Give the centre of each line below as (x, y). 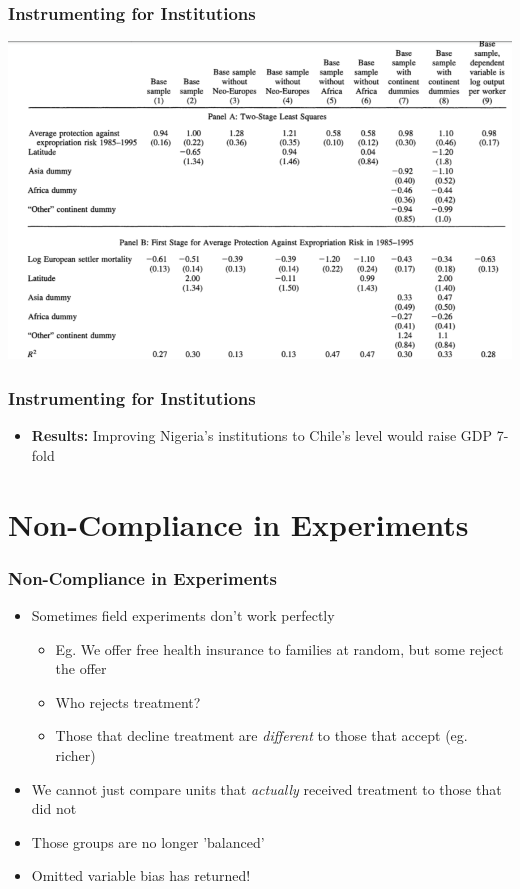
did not (54, 808)
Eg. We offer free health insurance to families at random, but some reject (279, 648)
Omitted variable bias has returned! (141, 875)
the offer (81, 668)
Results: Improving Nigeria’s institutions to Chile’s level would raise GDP (261, 435)
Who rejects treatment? (128, 701)
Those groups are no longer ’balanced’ (148, 841)
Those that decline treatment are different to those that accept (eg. (261, 735)
